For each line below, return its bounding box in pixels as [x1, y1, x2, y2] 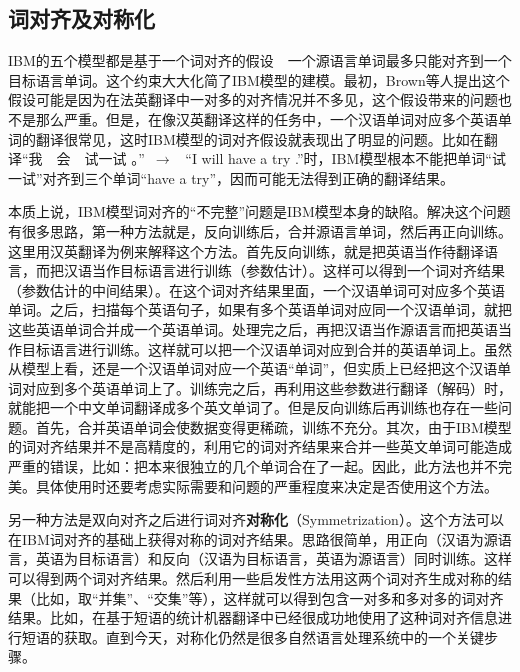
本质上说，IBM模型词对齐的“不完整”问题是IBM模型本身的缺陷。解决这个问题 [8, 201, 511, 222]
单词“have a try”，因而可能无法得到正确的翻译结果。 [112, 167, 455, 188]
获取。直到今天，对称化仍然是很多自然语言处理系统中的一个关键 [63, 626, 484, 647]
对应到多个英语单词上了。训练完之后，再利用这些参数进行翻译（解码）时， [21, 377, 512, 398]
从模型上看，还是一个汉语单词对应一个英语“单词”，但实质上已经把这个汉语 [8, 358, 498, 379]
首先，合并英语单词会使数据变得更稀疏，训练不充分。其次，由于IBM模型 [35, 416, 512, 437]
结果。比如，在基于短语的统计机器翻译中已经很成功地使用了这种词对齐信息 [8, 607, 498, 628]
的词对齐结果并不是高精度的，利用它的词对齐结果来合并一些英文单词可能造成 [8, 436, 512, 457]
